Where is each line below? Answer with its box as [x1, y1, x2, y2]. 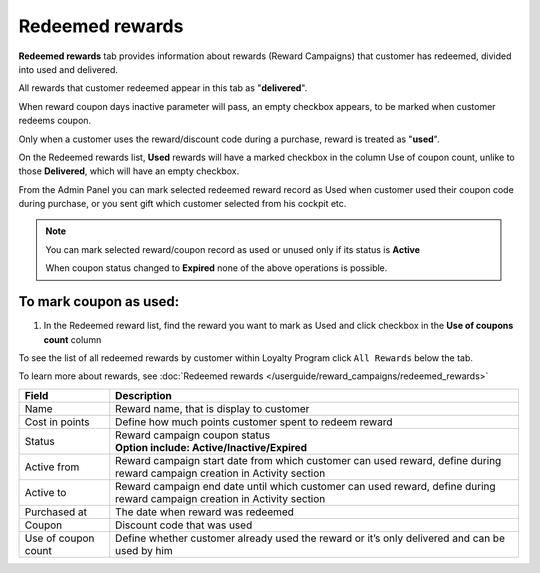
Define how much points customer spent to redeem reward [115, 415, 393, 429]
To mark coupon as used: [18, 293, 180, 310]
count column [43, 333, 102, 345]
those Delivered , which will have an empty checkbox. [18, 165, 240, 177]
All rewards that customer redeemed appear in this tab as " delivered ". [18, 82, 308, 94]
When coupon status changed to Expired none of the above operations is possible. [45, 262, 388, 274]
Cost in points [24, 415, 90, 429]
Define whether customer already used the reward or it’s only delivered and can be [115, 531, 505, 545]
